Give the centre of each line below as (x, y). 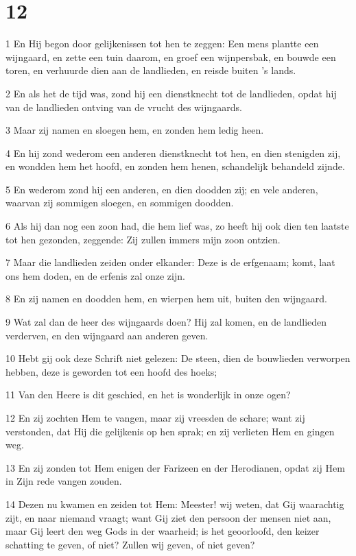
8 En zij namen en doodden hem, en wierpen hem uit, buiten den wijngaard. (166, 299)
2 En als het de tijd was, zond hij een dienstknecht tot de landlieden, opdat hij (171, 93)
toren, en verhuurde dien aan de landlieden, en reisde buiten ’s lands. (151, 70)
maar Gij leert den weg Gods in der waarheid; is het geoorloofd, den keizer (163, 531)
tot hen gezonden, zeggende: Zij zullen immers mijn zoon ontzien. (143, 239)
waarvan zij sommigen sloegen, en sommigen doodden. (120, 203)
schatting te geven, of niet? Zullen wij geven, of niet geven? (130, 544)
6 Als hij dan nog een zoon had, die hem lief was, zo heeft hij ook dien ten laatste (177, 226)
